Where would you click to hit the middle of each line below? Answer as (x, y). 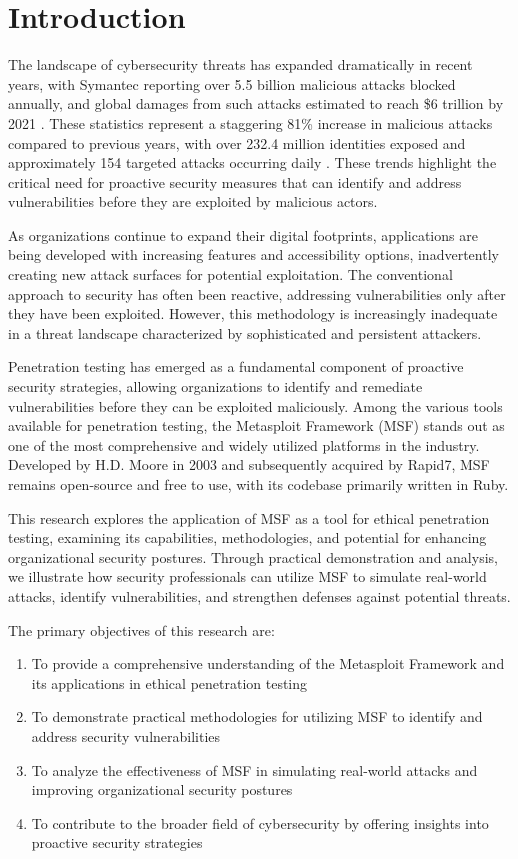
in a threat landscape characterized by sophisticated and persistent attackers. (245, 332)
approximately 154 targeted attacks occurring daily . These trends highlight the (252, 162)
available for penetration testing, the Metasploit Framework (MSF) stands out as (256, 425)
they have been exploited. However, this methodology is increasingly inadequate (253, 313)
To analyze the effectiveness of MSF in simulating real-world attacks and (254, 769)
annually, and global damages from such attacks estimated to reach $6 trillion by (256, 103)
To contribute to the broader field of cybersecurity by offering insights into (260, 822)
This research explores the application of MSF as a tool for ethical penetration (249, 517)
